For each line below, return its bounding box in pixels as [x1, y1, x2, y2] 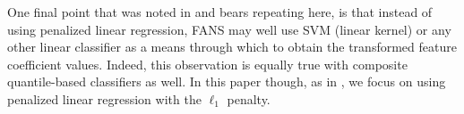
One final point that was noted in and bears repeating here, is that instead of [7, 3, 433, 20]
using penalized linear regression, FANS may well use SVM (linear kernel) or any [7, 20, 451, 38]
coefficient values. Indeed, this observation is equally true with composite [7, 54, 408, 73]
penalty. [227, 89, 271, 108]
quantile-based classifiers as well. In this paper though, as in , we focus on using [7, 72, 446, 91]
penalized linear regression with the [7, 89, 202, 108]
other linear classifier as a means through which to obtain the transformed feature [7, 37, 457, 56]
